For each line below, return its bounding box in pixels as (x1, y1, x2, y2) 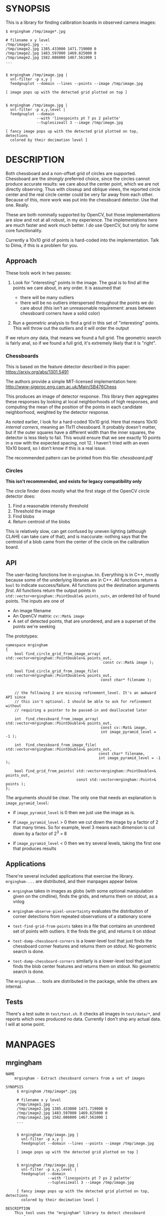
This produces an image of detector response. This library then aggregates (5, 393, 159, 399)
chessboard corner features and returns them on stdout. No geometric (12, 943, 157, 949)
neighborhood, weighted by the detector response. (5, 409, 110, 415)
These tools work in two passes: (5, 270, 72, 276)
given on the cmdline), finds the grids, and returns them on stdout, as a (12, 893, 158, 899)
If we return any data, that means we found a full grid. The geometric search (5, 334, 162, 340)
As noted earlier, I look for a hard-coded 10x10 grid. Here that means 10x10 (5, 419, 158, 425)
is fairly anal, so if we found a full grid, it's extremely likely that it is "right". (5, 340, 157, 346)
